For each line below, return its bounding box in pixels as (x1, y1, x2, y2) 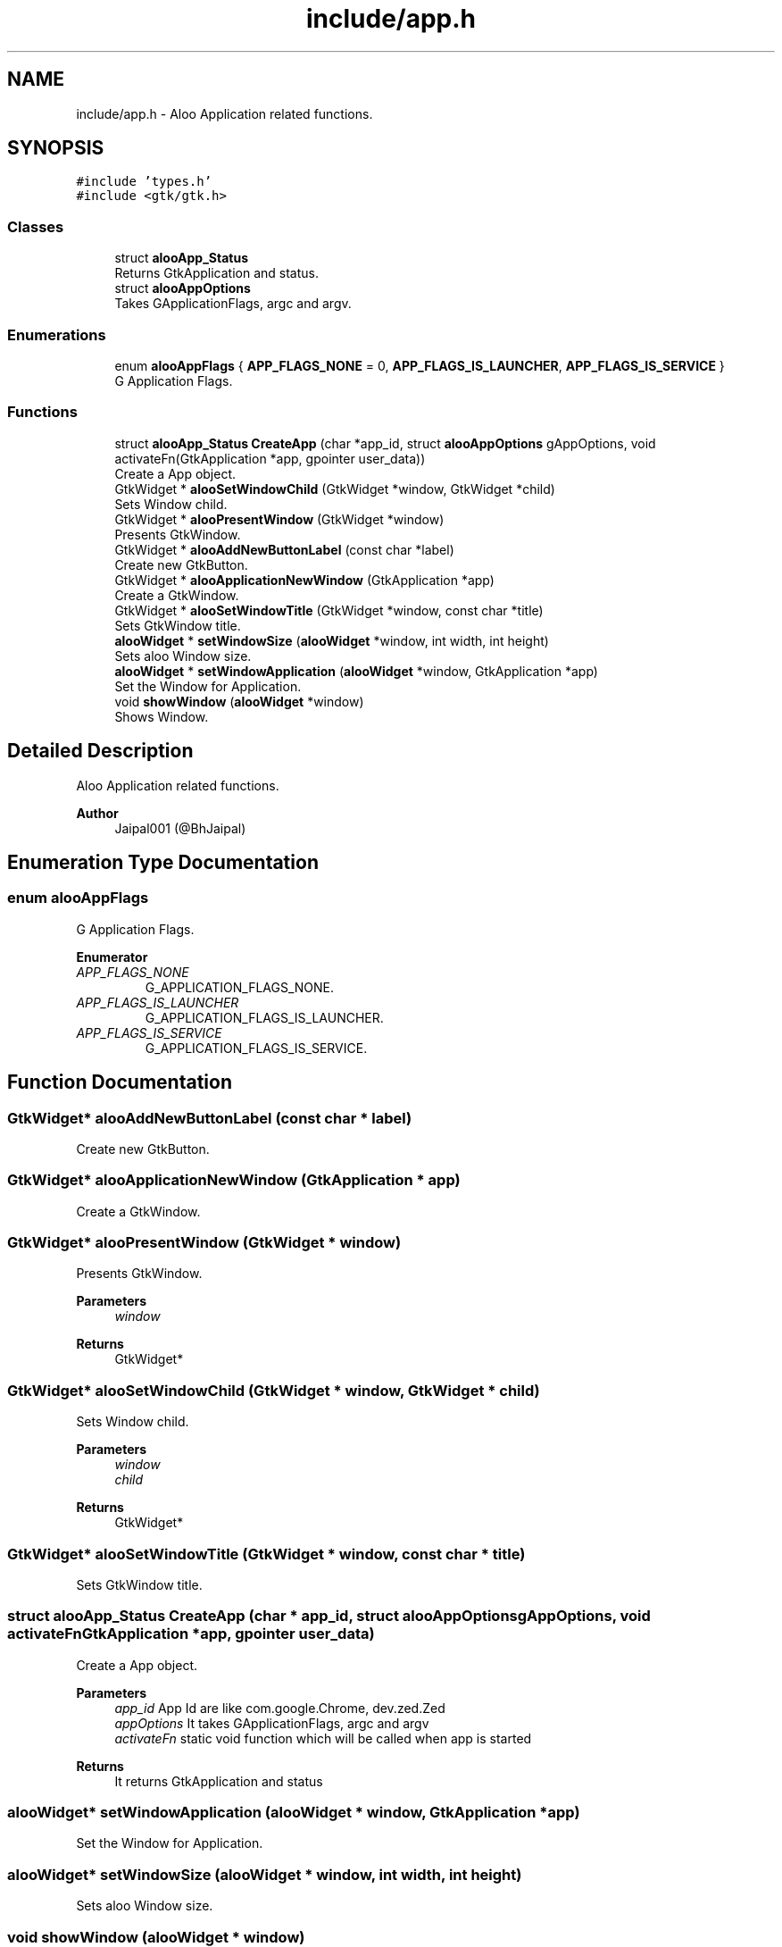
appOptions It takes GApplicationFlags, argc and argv (114, 1715, 429, 1731)
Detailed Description (7, 740, 194, 763)
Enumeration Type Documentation (7, 850, 319, 873)
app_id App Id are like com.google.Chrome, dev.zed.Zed (114, 1700, 445, 1716)
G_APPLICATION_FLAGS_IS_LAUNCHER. (145, 1009, 384, 1025)
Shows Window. (114, 708, 209, 724)
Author (76, 805, 119, 821)
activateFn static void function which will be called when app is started (114, 1730, 532, 1746)
